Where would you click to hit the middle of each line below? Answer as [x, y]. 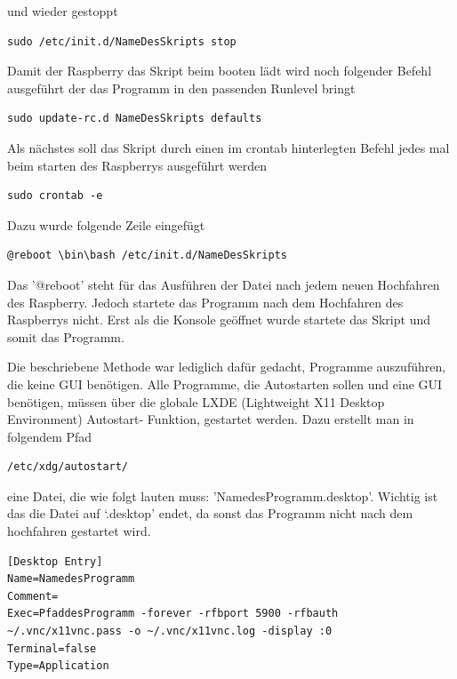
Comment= [33, 596]
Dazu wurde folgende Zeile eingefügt [106, 224]
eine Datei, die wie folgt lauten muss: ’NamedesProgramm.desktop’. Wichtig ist [223, 495]
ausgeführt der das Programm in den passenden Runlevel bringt [181, 88]
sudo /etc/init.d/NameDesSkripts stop [122, 41]
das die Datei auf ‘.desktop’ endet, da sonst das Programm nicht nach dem [210, 513]
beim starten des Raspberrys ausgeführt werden [137, 165]
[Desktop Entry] [55, 561]
